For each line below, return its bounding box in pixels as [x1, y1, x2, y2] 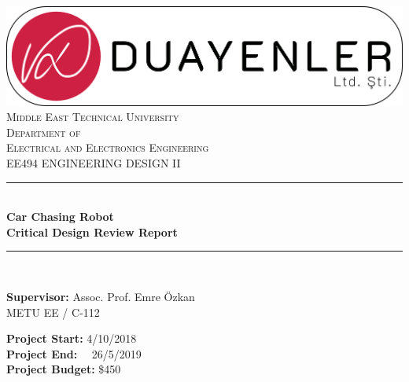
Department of [6, 123, 81, 140]
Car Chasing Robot [6, 208, 114, 225]
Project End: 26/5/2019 [6, 345, 142, 362]
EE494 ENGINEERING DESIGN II [6, 154, 181, 171]
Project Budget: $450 [6, 361, 121, 377]
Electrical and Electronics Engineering [6, 139, 209, 156]
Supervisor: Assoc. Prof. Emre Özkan [6, 288, 195, 304]
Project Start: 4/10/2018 [6, 330, 137, 347]
